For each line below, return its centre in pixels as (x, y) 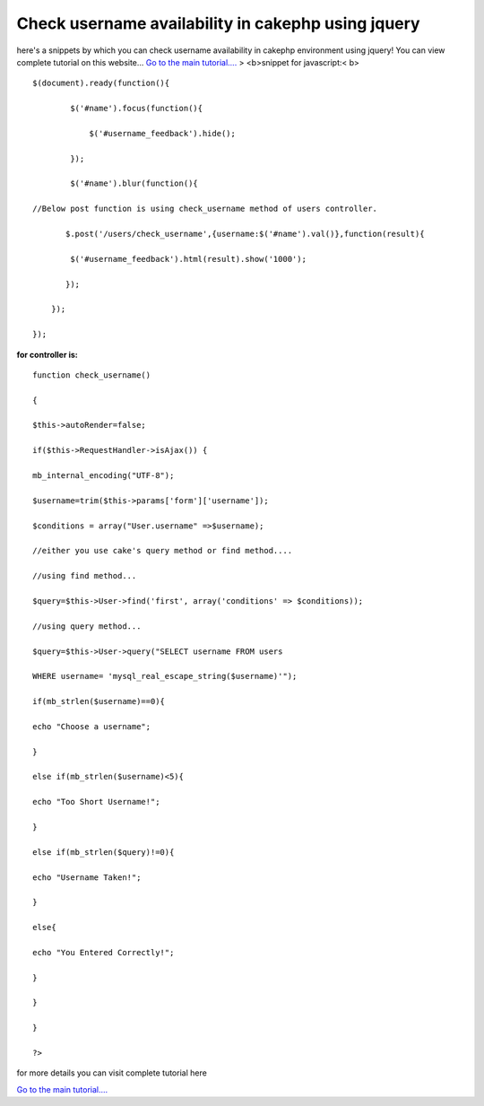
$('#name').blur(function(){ (134, 183)
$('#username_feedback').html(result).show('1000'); (188, 259)
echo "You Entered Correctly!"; (104, 952)
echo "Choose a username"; (92, 726)
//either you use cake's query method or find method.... (163, 551)
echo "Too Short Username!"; (96, 802)
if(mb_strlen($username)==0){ (99, 701)
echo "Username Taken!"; (87, 877)
